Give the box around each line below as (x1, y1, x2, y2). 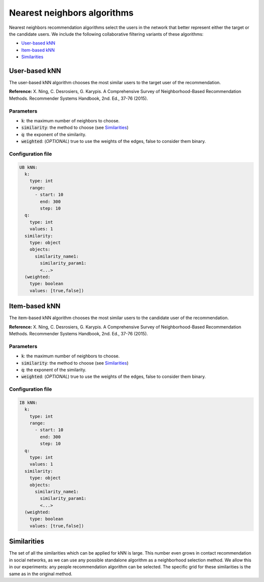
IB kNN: (19, 399, 38, 405)
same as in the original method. (9, 571, 73, 577)
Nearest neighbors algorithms (9, 7, 134, 18)
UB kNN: (19, 164, 38, 170)
